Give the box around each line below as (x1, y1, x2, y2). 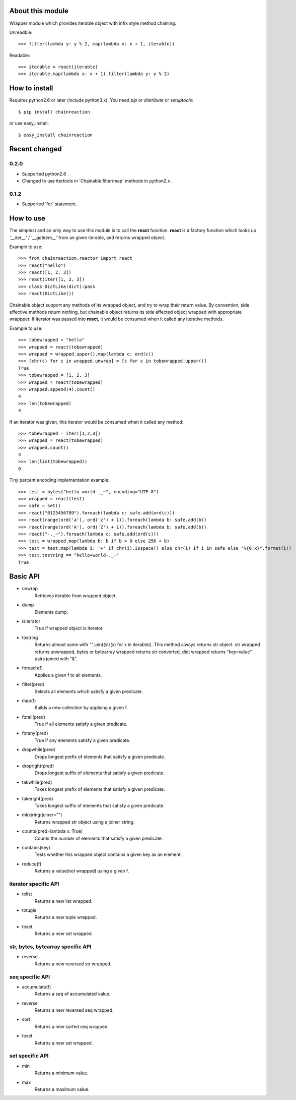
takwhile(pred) (22, 779, 52, 785)
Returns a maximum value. (34, 1086, 90, 1092)
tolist (22, 891, 32, 897)
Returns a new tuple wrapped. (34, 914, 97, 920)
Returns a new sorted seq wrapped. (34, 1023, 109, 1029)
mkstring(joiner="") (22, 812, 62, 818)
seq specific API (9, 973, 50, 980)
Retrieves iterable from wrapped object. (34, 593, 117, 599)
